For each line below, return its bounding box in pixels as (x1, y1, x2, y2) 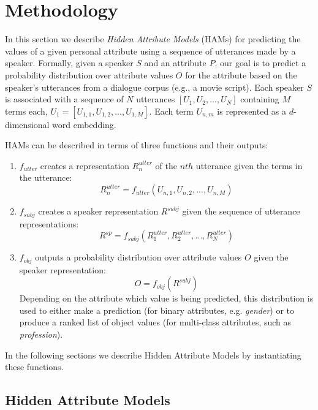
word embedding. (52, 118, 116, 131)
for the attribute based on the (185, 68, 297, 81)
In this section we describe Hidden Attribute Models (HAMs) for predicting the (5, 32, 301, 45)
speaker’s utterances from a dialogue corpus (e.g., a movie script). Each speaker (5, 80, 304, 93)
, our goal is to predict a (214, 56, 306, 69)
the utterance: (19, 171, 72, 184)
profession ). (19, 327, 63, 340)
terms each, (5, 104, 48, 117)
